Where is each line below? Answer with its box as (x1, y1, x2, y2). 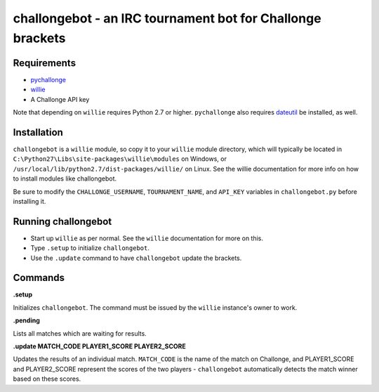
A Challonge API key (30, 95, 90, 103)
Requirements (13, 57, 77, 69)
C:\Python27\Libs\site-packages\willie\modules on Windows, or (13, 155, 227, 163)
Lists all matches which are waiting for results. (13, 329, 147, 337)
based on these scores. (13, 374, 81, 383)
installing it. (13, 197, 46, 205)
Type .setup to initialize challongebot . (30, 244, 150, 252)
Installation (13, 126, 63, 138)
